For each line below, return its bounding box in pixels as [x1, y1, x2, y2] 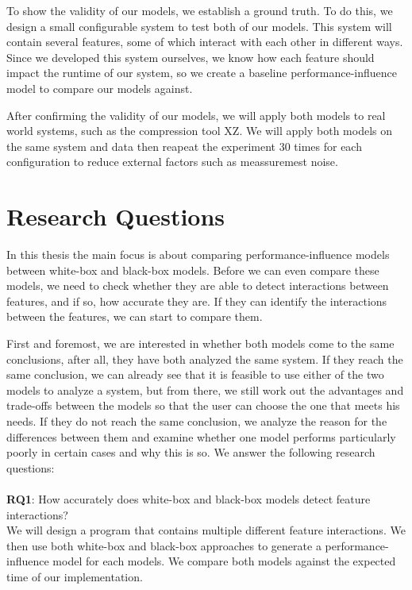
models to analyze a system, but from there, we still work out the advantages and [6, 381, 404, 398]
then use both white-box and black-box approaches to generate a [6, 537, 322, 553]
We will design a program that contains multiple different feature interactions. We [6, 522, 406, 538]
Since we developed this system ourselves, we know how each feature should [6, 48, 375, 65]
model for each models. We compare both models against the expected [52, 553, 396, 569]
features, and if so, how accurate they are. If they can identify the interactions [6, 292, 387, 309]
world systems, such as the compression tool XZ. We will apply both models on [6, 122, 392, 139]
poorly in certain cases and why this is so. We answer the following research [6, 444, 375, 461]
